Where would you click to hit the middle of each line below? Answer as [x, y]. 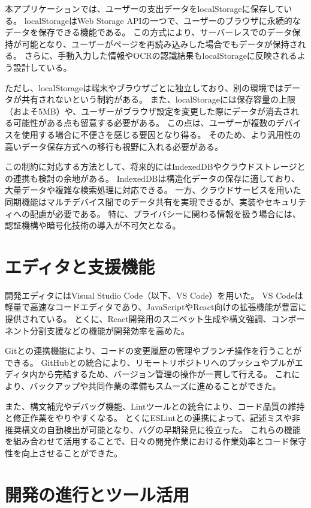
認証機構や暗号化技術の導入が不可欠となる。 [93, 225]
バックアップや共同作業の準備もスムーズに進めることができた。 [155, 385]
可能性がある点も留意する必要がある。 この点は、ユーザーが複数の [144, 123]
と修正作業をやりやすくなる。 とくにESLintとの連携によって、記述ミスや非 [153, 418]
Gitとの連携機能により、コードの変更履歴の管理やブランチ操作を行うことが [153, 351]
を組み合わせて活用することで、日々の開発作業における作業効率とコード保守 [156, 441]
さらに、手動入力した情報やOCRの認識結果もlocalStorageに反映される [161, 55]
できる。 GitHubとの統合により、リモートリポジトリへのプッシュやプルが [150, 362]
